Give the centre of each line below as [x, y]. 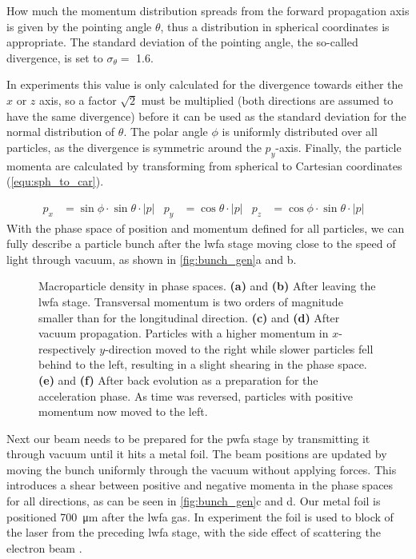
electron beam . [44, 547]
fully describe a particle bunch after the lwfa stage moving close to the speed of [201, 244]
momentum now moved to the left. [123, 411]
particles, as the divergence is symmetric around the [134, 147]
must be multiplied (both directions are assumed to [267, 100]
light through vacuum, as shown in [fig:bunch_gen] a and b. [152, 259]
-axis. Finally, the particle [338, 147]
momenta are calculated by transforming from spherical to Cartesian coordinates [204, 165]
